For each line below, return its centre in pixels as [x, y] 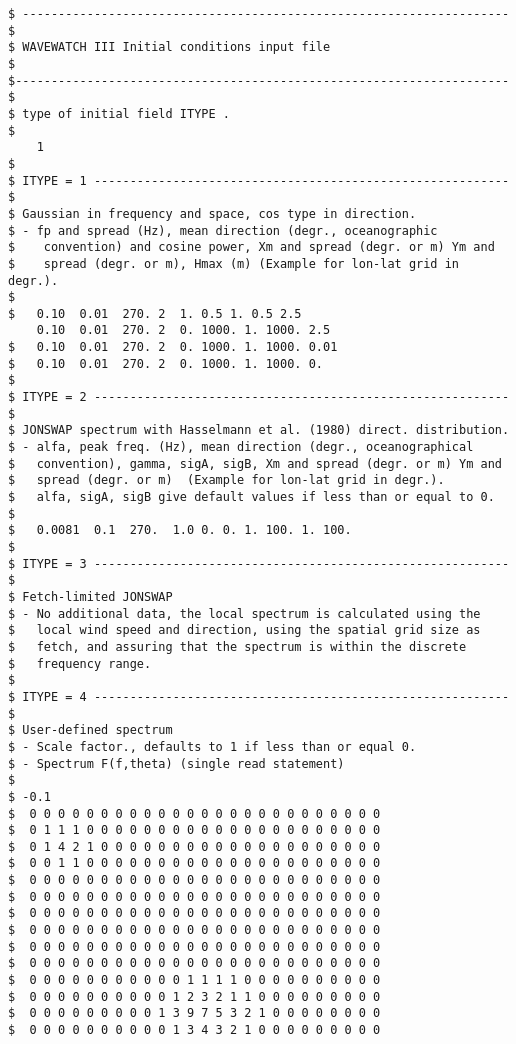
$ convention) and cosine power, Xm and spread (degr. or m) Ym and [251, 247]
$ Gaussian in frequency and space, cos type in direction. [212, 213]
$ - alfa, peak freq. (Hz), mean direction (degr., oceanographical [241, 447]
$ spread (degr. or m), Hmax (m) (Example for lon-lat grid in [234, 263]
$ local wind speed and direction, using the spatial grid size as [244, 630]
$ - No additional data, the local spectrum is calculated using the [244, 613]
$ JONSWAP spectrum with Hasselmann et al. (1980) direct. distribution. [259, 430]
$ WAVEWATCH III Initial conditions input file [169, 47]
